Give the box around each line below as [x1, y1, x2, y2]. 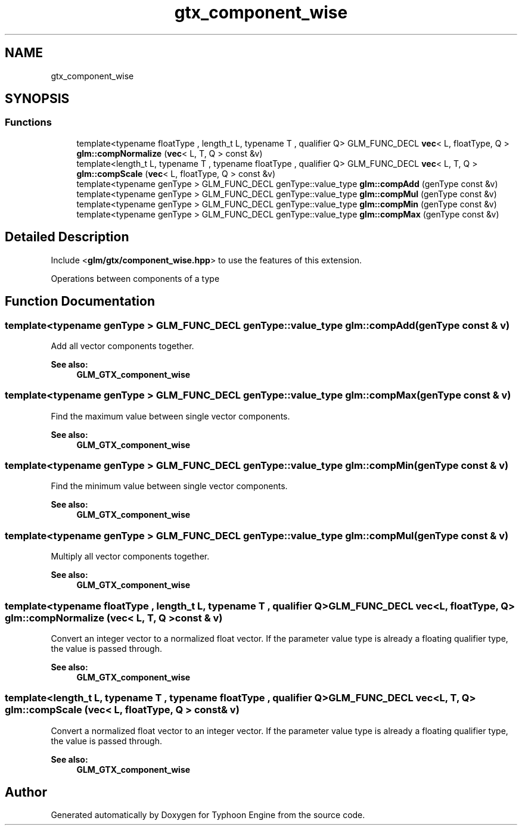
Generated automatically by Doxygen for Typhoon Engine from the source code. [51, 810, 365, 820]
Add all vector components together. [51, 340, 194, 351]
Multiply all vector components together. [51, 551, 210, 562]
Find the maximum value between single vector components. [51, 411, 290, 421]
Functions [5, 116, 52, 129]
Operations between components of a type [51, 273, 220, 284]
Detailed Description [5, 229, 129, 245]
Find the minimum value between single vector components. [51, 481, 288, 492]
